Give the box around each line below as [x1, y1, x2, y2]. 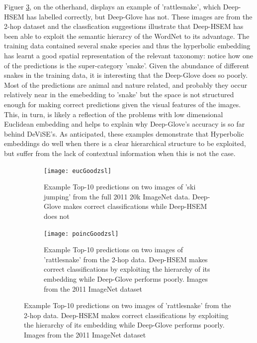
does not [44, 210, 70, 221]
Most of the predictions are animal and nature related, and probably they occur [4, 79, 248, 90]
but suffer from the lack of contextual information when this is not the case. [4, 148, 236, 158]
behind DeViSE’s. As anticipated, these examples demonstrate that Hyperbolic [4, 128, 244, 139]
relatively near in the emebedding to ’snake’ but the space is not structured [4, 89, 234, 100]
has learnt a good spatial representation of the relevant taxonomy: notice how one [4, 50, 253, 60]
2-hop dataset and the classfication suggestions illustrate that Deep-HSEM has [4, 21, 244, 31]
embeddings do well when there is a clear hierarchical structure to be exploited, [4, 138, 246, 149]
